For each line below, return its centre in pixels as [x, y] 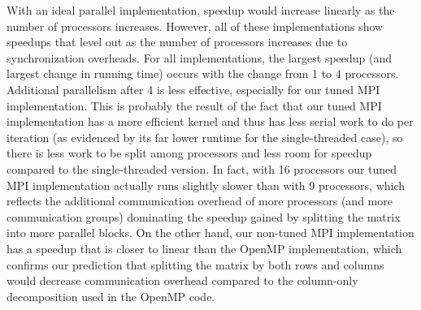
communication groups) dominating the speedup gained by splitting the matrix [204, 216]
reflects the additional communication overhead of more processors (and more [200, 201]
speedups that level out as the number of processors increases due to [177, 42]
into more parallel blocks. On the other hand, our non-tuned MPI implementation [210, 232]
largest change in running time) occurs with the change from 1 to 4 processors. [203, 73]
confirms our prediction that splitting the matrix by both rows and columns [195, 264]
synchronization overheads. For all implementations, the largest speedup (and [200, 57]
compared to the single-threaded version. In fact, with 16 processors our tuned [202, 168]
